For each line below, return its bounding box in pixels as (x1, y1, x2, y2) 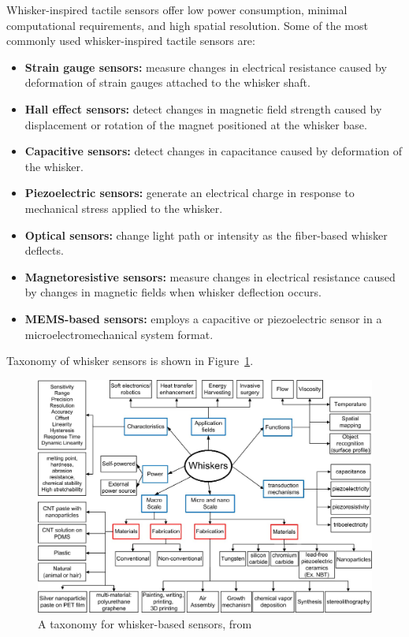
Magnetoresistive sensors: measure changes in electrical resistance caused (24, 268, 396, 285)
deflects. (24, 242, 64, 259)
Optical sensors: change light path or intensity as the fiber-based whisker (24, 226, 388, 243)
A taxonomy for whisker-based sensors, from (38, 615, 252, 631)
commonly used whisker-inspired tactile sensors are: (6, 32, 255, 49)
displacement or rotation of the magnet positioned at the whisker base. (24, 116, 367, 132)
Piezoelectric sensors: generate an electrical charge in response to (24, 184, 355, 201)
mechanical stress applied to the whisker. (24, 199, 223, 216)
